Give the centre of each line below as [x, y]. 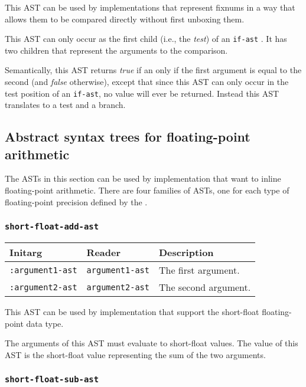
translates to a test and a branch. [65, 105]
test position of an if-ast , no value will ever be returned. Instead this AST [142, 93]
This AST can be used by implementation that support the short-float [132, 312]
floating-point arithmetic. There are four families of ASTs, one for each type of [147, 190]
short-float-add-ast [52, 227]
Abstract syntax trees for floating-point [128, 137]
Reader [104, 252]
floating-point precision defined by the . [76, 201]
